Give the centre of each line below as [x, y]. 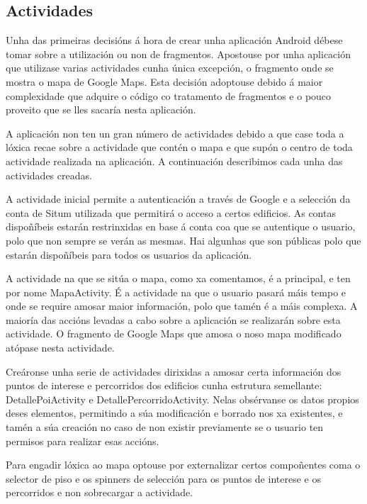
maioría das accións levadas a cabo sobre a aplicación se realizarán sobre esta [173, 319]
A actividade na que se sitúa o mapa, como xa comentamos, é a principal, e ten [178, 278]
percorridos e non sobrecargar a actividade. [100, 492]
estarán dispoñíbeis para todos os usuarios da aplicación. [129, 254]
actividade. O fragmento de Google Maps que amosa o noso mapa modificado [174, 334]
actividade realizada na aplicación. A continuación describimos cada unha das [174, 161]
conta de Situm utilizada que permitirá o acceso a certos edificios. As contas [171, 212]
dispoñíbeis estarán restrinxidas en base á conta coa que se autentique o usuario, [181, 226]
